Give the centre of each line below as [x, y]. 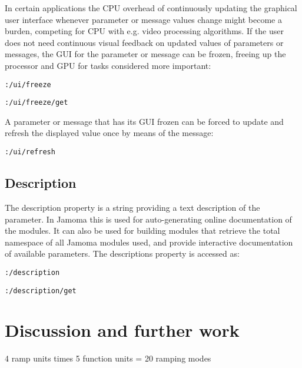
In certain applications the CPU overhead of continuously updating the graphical [151, 8]
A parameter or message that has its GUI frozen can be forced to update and [144, 121]
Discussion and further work [122, 330]
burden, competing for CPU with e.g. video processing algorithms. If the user [144, 31]
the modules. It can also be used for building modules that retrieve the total [142, 231]
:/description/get [41, 291]
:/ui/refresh [30, 152]
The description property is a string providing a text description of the [132, 207]
